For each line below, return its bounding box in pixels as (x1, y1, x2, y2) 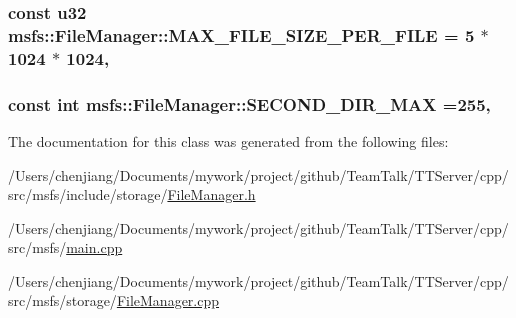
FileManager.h (167, 184, 256, 205)
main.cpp (66, 237, 123, 258)
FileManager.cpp (116, 290, 220, 311)
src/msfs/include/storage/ (8, 184, 168, 205)
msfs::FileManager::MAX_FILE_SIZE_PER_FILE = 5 (8, 22, 475, 47)
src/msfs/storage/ (8, 290, 117, 311)
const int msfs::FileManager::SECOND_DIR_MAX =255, (8, 91, 491, 116)
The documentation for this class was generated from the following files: (8, 130, 449, 151)
